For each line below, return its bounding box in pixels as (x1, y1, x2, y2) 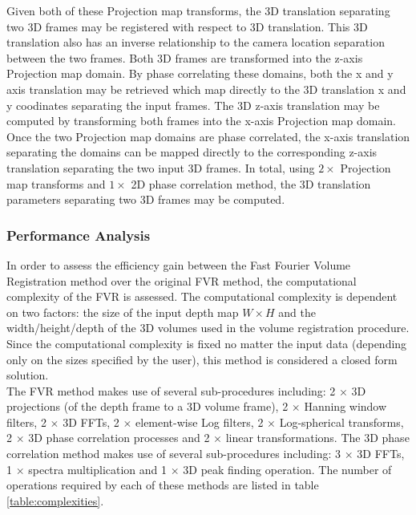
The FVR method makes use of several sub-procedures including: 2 (6, 382, 336, 399)
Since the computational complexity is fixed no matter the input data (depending (6, 335, 407, 351)
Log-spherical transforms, (279, 413, 404, 430)
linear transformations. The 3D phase (225, 429, 410, 446)
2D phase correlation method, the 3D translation (131, 175, 371, 192)
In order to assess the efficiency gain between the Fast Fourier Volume (6, 256, 351, 273)
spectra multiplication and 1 (28, 460, 168, 477)
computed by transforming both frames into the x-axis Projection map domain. (6, 112, 396, 129)
